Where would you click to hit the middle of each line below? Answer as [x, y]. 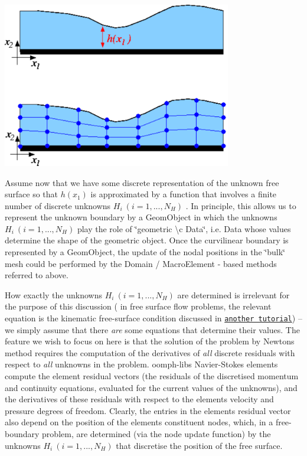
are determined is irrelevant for [233, 294]
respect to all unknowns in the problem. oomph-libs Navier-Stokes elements [141, 364]
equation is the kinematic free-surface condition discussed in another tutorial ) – [153, 318]
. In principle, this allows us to [241, 205]
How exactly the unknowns [53, 294]
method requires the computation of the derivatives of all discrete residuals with [150, 352]
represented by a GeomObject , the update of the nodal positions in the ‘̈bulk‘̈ [145, 252]
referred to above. [37, 275]
